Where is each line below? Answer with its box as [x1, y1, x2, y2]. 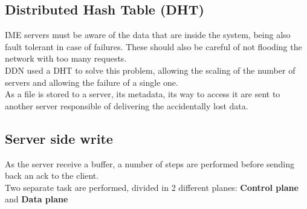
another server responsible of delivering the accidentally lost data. [5, 99, 248, 112]
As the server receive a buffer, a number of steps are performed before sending [5, 157, 295, 170]
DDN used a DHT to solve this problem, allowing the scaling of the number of [5, 63, 296, 76]
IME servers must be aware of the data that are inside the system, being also [5, 28, 291, 41]
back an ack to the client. [5, 169, 99, 182]
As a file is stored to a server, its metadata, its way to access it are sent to [5, 88, 280, 100]
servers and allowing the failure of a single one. [5, 76, 178, 88]
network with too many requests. [5, 52, 127, 65]
